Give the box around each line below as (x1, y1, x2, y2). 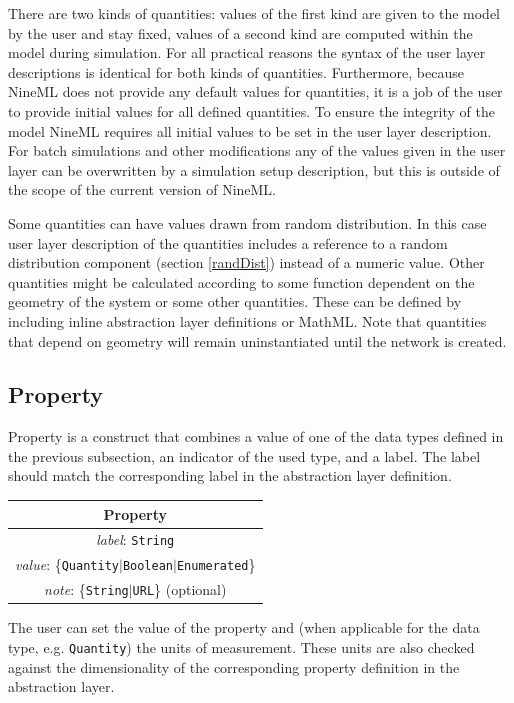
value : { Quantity (15, 554, 119, 575)
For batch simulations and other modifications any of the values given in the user (8, 140, 506, 161)
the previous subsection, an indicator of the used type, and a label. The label (8, 445, 481, 466)
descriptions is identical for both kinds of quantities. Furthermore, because (8, 61, 464, 82)
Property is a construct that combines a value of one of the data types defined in (8, 426, 504, 447)
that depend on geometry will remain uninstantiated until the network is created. (8, 330, 507, 351)
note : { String (44, 579, 129, 600)
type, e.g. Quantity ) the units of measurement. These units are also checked (8, 636, 475, 657)
